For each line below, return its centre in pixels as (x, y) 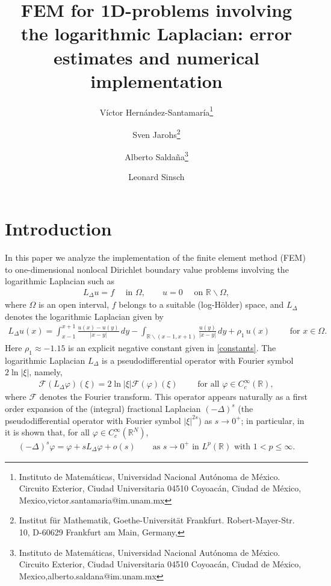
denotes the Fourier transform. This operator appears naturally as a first (173, 397)
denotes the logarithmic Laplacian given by (84, 316)
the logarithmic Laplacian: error (156, 33)
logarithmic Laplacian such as (60, 281)
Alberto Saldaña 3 (156, 156)
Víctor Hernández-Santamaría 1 (156, 111)
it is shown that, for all (47, 432)
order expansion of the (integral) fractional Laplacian (103, 408)
